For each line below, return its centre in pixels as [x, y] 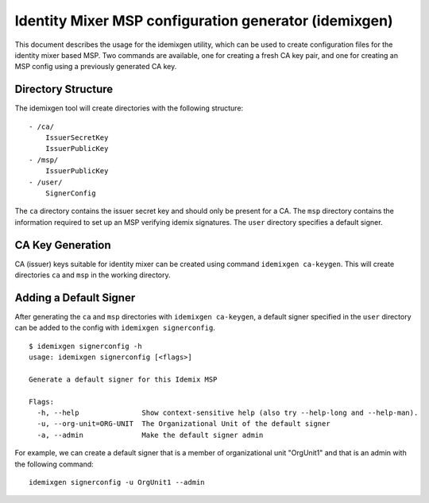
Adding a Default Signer [75, 298]
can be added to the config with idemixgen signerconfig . [115, 328]
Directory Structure [64, 89]
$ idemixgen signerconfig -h [85, 346]
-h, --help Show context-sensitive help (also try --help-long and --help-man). [228, 413]
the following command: [54, 464]
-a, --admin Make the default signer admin [150, 435]
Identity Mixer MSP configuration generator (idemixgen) [204, 21]
